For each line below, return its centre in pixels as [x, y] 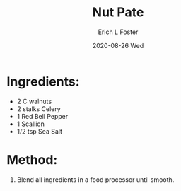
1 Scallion [31, 124]
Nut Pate [118, 12]
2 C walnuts [34, 101]
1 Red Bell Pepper [42, 116]
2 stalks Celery [39, 109]
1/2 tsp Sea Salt [40, 131]
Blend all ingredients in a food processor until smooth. [95, 179]
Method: [32, 160]
